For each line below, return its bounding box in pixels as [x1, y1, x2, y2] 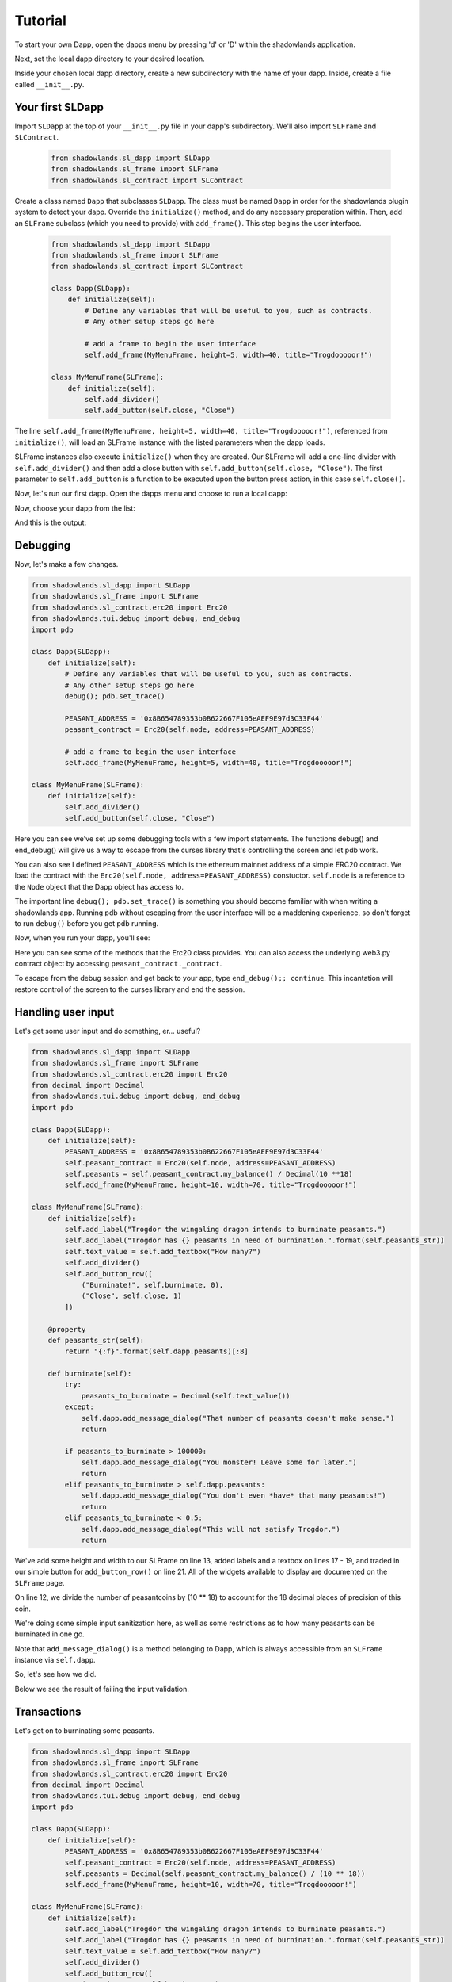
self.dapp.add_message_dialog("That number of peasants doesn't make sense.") [81, 1414, 395, 1422]
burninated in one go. [14, 1629, 85, 1639]
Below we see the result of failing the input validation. [14, 1684, 189, 1693]
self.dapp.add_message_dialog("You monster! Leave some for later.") [81, 1458, 358, 1467]
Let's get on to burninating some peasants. [14, 1725, 154, 1735]
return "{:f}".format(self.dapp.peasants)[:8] [64, 1347, 249, 1356]
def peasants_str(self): [47, 1336, 145, 1345]
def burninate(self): [47, 1369, 132, 1379]
